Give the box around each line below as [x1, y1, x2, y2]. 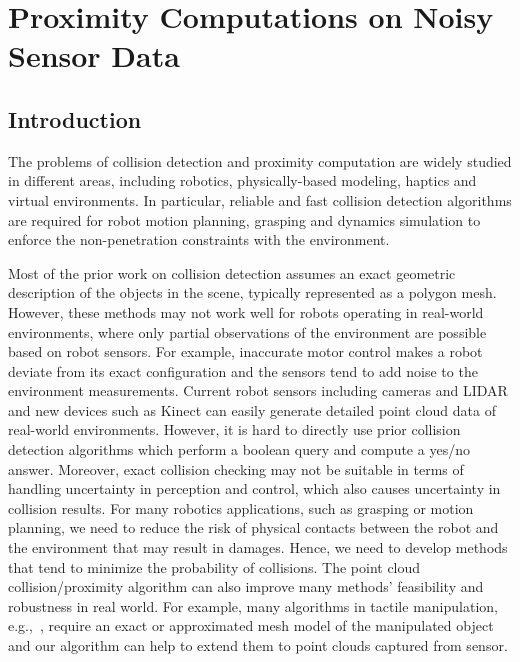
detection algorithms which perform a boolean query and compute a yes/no [8, 439, 470, 460]
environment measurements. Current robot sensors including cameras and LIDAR [8, 380, 508, 401]
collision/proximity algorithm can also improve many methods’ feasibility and [8, 576, 484, 597]
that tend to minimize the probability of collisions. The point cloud [8, 556, 421, 577]
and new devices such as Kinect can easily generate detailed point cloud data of [8, 399, 496, 420]
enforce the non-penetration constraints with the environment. [8, 229, 390, 250]
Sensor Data [8, 35, 180, 76]
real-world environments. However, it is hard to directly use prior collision [8, 419, 461, 440]
